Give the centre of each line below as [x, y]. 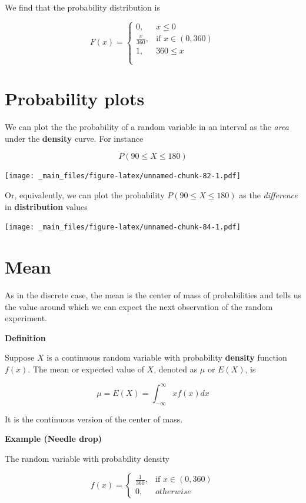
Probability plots [75, 99]
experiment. [26, 318]
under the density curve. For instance [74, 138]
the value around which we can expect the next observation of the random [139, 306]
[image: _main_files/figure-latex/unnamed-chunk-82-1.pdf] [123, 176]
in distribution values [46, 206]
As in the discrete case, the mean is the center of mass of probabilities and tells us [153, 295]
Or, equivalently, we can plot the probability [85, 195]
